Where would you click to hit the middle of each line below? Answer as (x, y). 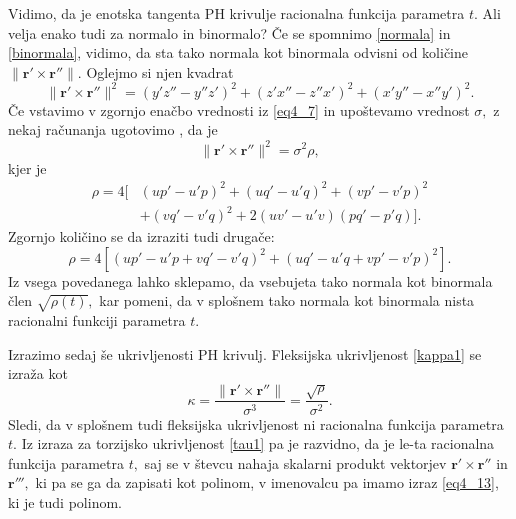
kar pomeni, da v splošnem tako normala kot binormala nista (287, 300)
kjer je (27, 167)
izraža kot (38, 373)
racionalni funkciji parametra (97, 320)
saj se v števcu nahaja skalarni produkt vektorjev (295, 462)
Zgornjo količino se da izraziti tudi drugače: (141, 236)
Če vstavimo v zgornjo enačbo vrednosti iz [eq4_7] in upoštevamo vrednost (239, 109)
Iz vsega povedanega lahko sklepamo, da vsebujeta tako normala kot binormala (250, 280)
